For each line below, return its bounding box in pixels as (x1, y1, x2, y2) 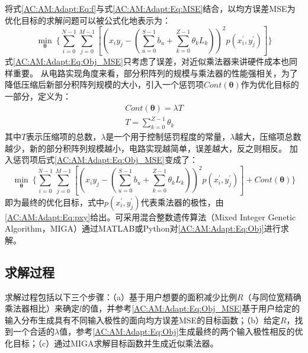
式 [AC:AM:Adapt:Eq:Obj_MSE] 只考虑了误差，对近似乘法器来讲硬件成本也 (5, 55, 289, 68)
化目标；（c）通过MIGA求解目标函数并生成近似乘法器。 (5, 337, 219, 349)
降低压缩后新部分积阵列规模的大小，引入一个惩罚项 (5, 78, 204, 91)
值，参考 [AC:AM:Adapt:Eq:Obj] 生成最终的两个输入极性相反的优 (59, 325, 303, 338)
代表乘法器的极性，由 (140, 195, 224, 208)
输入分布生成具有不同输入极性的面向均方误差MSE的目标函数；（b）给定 (5, 313, 280, 326)
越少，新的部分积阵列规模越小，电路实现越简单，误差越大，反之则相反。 (5, 142, 287, 154)
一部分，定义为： (5, 89, 71, 102)
